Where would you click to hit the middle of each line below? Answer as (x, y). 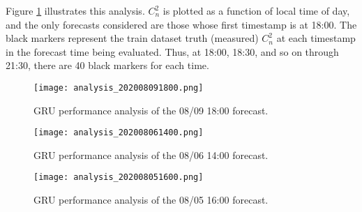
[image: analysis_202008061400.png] (119, 133)
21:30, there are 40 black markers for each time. (107, 65)
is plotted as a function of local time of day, (256, 10)
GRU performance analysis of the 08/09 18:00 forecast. (151, 110)
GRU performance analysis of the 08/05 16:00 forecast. (151, 200)
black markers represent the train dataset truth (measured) (132, 38)
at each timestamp (316, 38)
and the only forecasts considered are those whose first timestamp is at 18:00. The (181, 24)
